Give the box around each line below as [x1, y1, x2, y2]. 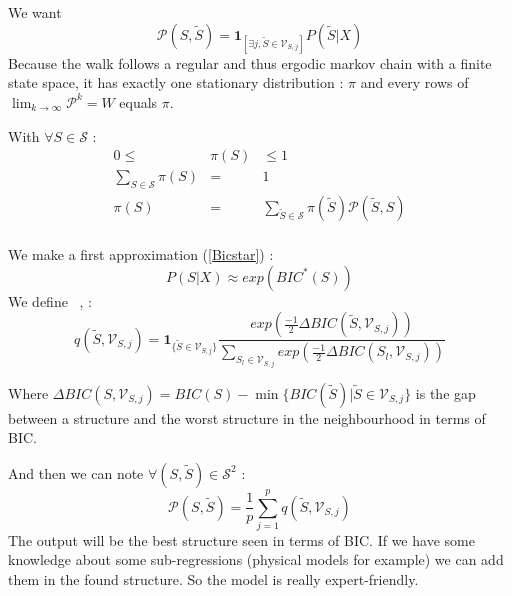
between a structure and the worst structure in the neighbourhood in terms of [8, 407, 486, 428]
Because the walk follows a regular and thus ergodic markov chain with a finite [8, 52, 492, 73]
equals [119, 91, 158, 112]
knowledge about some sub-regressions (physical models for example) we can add [8, 549, 504, 570]
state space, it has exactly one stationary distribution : [8, 72, 344, 93]
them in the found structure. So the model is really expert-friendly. [8, 569, 419, 590]
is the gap [415, 382, 476, 403]
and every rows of [360, 72, 469, 93]
